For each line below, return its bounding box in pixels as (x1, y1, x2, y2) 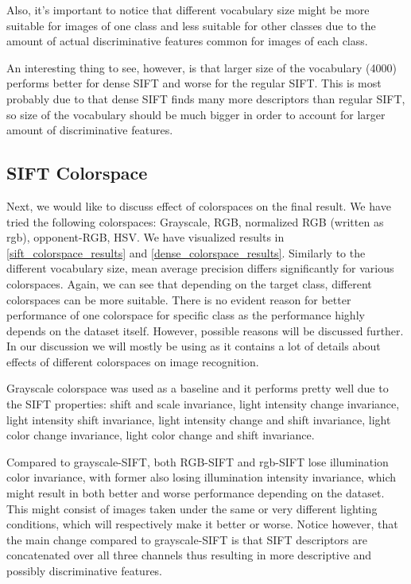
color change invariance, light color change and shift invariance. (6, 427, 315, 443)
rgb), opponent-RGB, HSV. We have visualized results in (6, 229, 285, 246)
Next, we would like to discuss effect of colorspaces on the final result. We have (6, 197, 391, 214)
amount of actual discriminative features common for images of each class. (6, 33, 368, 49)
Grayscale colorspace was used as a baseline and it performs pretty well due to (6, 380, 389, 396)
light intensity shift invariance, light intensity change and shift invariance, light (6, 411, 391, 427)
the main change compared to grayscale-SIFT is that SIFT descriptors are (6, 531, 367, 547)
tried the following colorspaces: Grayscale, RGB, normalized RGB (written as (6, 213, 384, 230)
